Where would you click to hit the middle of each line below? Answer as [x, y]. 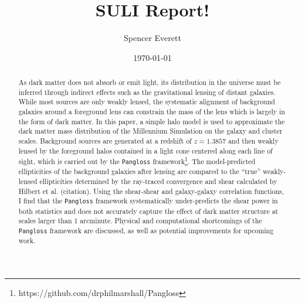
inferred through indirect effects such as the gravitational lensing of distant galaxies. [147, 92]
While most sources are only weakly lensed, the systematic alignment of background [147, 102]
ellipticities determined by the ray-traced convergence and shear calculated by [158, 181]
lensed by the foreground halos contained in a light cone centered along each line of [145, 150]
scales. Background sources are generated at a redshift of [105, 141]
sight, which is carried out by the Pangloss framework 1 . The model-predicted [137, 161]
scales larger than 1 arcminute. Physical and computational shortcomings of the [140, 221]
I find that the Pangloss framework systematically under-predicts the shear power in [148, 201]
